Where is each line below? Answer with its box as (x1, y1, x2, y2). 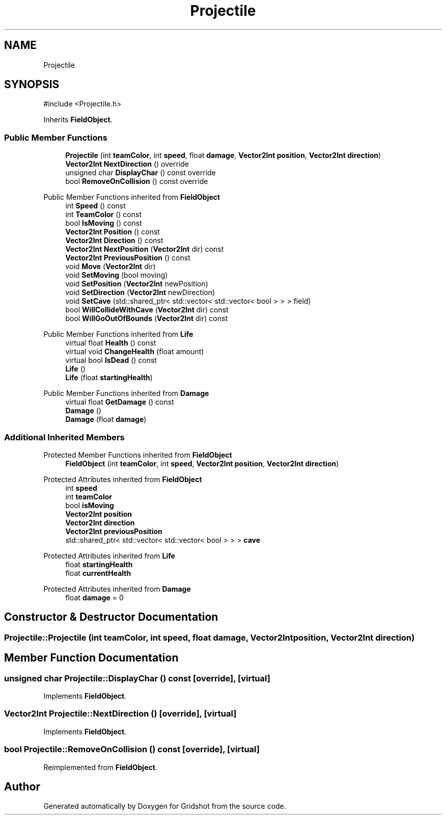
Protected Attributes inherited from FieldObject (43, 474, 202, 484)
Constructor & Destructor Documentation (4, 611, 218, 624)
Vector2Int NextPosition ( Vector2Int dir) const (65, 245, 224, 254)
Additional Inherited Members (4, 432, 125, 442)
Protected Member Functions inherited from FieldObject (43, 450, 232, 459)
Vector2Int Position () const (65, 227, 160, 236)
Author (4, 780, 40, 793)
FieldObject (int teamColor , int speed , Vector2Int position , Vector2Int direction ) (65, 459, 339, 468)
